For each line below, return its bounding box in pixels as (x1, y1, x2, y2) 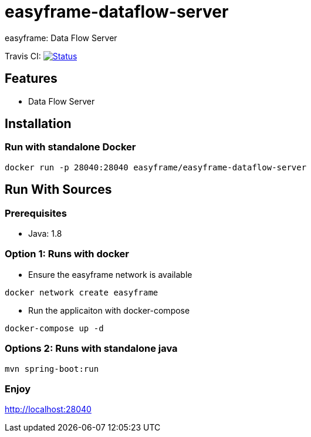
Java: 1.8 (28, 228, 62, 239)
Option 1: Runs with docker (5, 248, 129, 260)
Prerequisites (5, 207, 67, 219)
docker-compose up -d (5, 323, 104, 333)
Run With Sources (5, 182, 112, 197)
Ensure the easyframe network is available (28, 269, 192, 280)
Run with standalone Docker (5, 141, 136, 153)
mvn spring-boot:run (5, 364, 99, 374)
